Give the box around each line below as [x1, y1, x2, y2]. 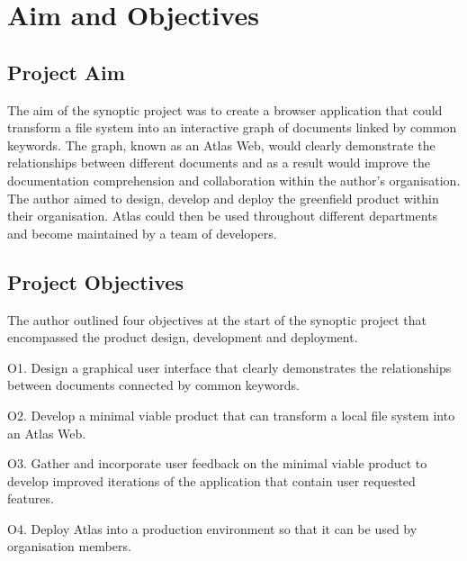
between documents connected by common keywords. [7, 376, 300, 394]
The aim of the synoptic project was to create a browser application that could [7, 100, 443, 119]
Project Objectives [7, 267, 184, 295]
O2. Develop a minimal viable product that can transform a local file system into [7, 405, 455, 424]
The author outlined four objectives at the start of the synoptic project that [7, 310, 427, 329]
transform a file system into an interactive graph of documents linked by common [7, 118, 457, 137]
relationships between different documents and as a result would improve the [7, 153, 430, 172]
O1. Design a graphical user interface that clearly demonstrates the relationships [7, 357, 452, 376]
